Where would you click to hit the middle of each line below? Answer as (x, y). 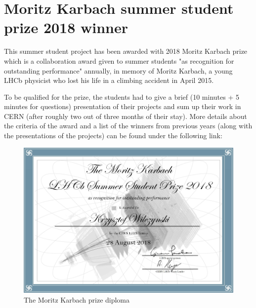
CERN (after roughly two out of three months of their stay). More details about (126, 116)
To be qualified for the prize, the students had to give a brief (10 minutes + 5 (122, 96)
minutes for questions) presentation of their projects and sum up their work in (123, 106)
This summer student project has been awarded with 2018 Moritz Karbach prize (126, 51)
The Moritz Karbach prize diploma (77, 299)
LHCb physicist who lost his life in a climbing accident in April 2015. (109, 80)
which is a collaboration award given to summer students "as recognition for (119, 60)
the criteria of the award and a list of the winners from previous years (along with (128, 126)
